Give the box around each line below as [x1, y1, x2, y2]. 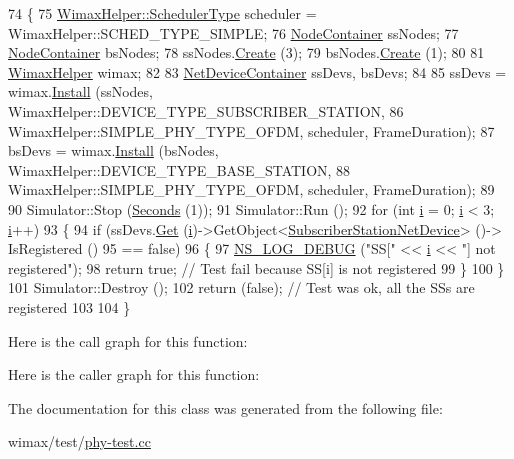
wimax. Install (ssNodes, [8, 81, 153, 102]
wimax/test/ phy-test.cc [8, 431, 151, 452]
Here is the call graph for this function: [8, 330, 248, 351]
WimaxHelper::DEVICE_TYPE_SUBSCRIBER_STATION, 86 [8, 100, 404, 121]
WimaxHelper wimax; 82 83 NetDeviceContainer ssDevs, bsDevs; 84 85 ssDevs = [8, 61, 507, 82]
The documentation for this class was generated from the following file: [8, 397, 443, 418]
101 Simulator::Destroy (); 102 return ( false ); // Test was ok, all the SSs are [8, 277, 475, 298]
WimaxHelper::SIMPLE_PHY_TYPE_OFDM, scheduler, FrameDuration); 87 [8, 120, 495, 141]
